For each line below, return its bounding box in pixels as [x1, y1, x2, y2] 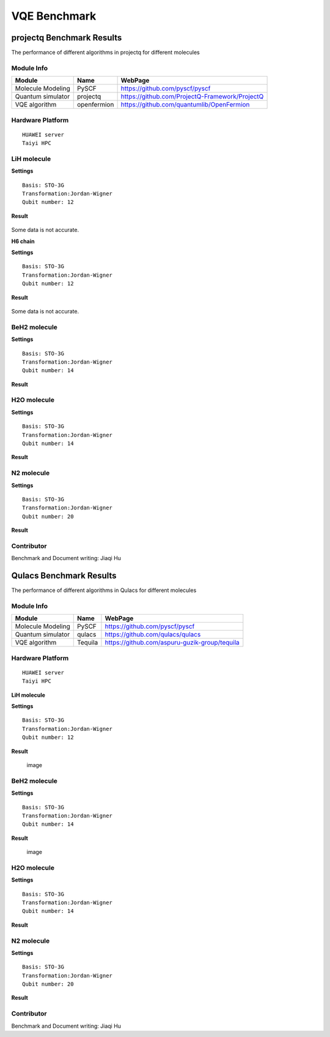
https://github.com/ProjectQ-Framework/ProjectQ [120, 92, 264, 101]
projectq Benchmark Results [11, 32, 122, 43]
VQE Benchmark [11, 9, 97, 23]
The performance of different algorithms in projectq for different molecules [11, 49, 200, 56]
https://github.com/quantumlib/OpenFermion [120, 100, 250, 109]
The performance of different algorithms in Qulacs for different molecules [11, 586, 197, 594]
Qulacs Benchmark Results [11, 571, 117, 581]
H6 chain [11, 238, 35, 245]
